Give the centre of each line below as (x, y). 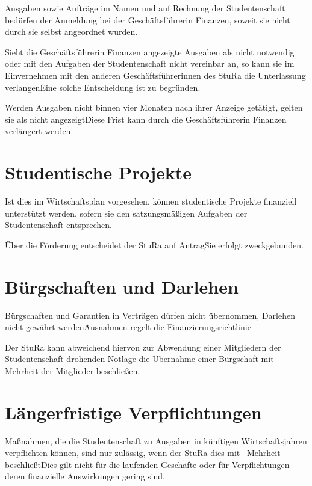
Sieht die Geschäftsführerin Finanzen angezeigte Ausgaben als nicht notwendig (150, 51)
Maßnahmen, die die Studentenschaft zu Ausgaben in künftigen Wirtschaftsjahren (156, 441)
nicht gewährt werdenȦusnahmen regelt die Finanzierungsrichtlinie (128, 327)
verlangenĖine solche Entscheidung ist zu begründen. (103, 87)
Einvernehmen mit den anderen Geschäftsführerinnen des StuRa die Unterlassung (155, 75)
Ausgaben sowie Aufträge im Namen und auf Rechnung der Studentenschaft (145, 8)
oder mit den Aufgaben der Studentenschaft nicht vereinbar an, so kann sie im (150, 63)
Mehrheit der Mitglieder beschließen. (73, 370)
